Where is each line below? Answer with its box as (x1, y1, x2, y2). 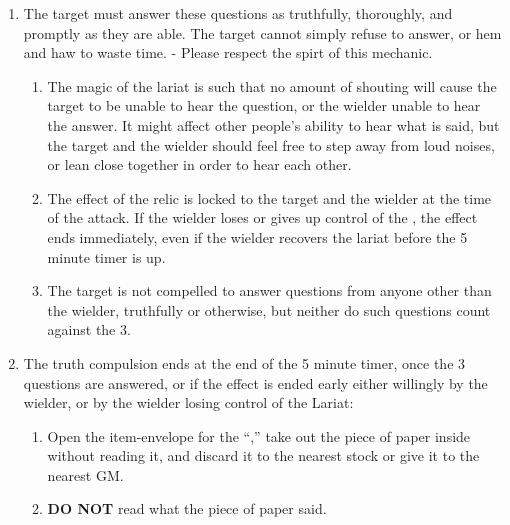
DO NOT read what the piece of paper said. (47, 498, 327, 519)
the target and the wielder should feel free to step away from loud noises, (47, 134, 495, 155)
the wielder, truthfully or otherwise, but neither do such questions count (47, 299, 491, 320)
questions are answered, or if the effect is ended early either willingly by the (23, 372, 488, 393)
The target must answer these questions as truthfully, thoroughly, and (23, 3, 453, 23)
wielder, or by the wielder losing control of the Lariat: (23, 392, 354, 413)
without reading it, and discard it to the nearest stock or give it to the (47, 445, 480, 466)
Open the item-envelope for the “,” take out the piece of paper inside (47, 425, 471, 446)
